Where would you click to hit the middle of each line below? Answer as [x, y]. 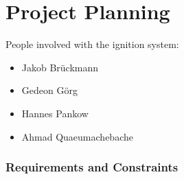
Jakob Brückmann [60, 67]
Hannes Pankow [55, 113]
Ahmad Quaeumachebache [77, 136]
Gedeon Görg [49, 90]
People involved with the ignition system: [92, 44]
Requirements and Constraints [92, 167]
